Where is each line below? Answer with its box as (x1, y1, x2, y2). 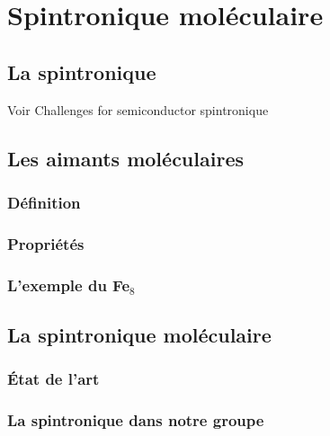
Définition (7, 191, 81, 213)
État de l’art (7, 368, 100, 390)
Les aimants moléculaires (7, 144, 244, 172)
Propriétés (7, 232, 85, 254)
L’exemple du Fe (7, 273, 130, 296)
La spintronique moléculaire (7, 320, 272, 348)
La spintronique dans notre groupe (7, 409, 264, 432)
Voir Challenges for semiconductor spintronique (7, 100, 269, 119)
